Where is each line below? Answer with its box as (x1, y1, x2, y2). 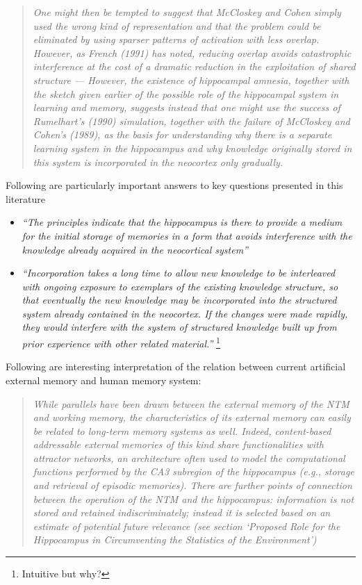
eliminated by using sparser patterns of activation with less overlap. (33, 32, 320, 47)
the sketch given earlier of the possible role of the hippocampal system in (33, 86, 339, 101)
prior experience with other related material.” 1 (22, 334, 220, 350)
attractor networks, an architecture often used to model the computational (33, 450, 345, 465)
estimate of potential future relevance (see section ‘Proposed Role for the (33, 518, 340, 533)
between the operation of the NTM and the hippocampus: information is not (33, 491, 354, 506)
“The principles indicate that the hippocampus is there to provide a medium (22, 215, 343, 229)
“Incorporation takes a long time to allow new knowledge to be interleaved (22, 265, 336, 280)
